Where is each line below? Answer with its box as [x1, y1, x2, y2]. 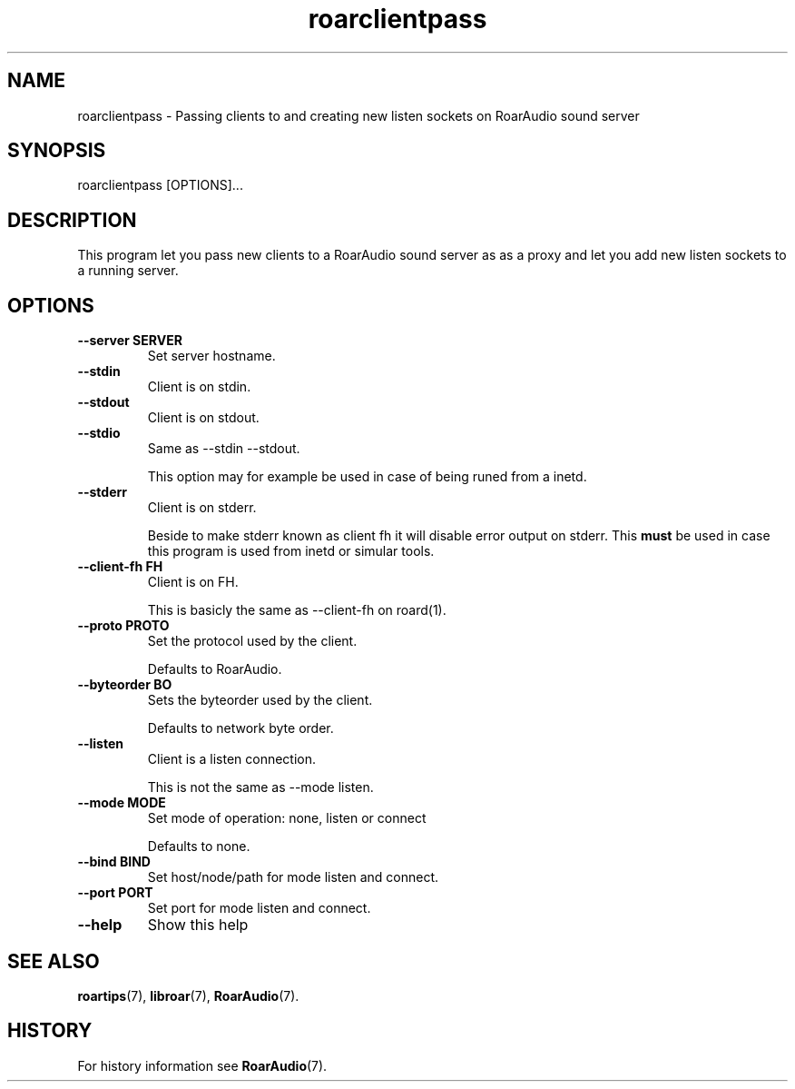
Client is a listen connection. [147, 751, 317, 767]
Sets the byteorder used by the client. [147, 692, 373, 708]
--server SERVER [77, 332, 182, 349]
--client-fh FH [77, 559, 163, 575]
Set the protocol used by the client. [147, 633, 358, 649]
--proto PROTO [77, 618, 170, 634]
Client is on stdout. [147, 410, 260, 426]
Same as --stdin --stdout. [147, 441, 300, 457]
